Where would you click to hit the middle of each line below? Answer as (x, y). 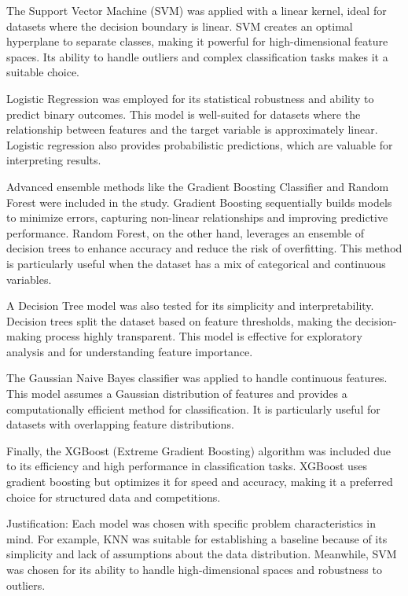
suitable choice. (43, 72)
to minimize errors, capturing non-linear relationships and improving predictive (197, 217)
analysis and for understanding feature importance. (130, 351)
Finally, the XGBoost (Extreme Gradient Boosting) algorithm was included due (199, 450)
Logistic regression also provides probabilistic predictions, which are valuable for (200, 144)
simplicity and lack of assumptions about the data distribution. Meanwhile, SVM (202, 554)
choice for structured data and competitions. (114, 497)
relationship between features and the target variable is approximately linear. (192, 129)
